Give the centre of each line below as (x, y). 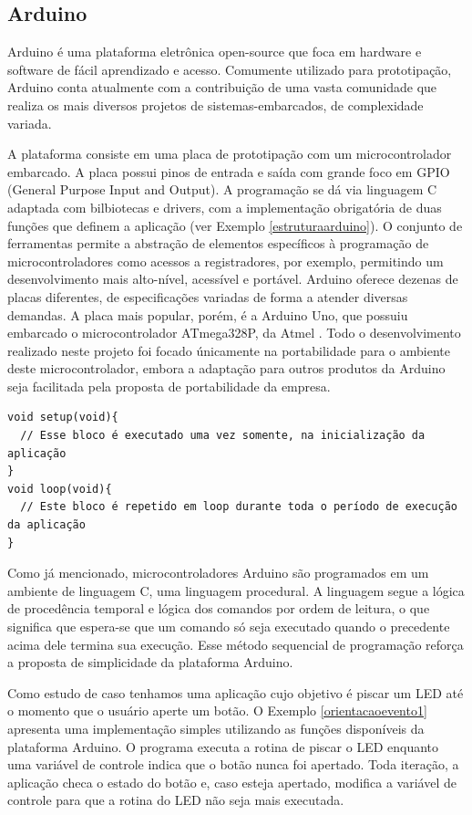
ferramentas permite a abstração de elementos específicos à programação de (218, 243)
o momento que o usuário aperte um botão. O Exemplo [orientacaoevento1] (217, 711)
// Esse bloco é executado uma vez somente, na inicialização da (223, 436)
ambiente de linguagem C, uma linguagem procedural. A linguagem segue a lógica (236, 590)
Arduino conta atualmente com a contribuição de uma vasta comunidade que (222, 87)
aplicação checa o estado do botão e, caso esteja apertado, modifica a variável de (232, 782)
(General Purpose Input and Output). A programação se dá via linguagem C (222, 189)
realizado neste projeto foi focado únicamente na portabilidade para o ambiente (229, 350)
